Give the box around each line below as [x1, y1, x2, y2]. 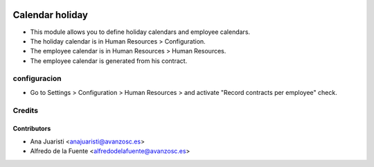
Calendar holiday [12, 9, 89, 21]
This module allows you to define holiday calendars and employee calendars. [30, 28, 251, 36]
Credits [12, 105, 38, 115]
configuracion [12, 73, 62, 83]
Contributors [12, 125, 51, 133]
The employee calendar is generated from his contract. [30, 56, 188, 65]
